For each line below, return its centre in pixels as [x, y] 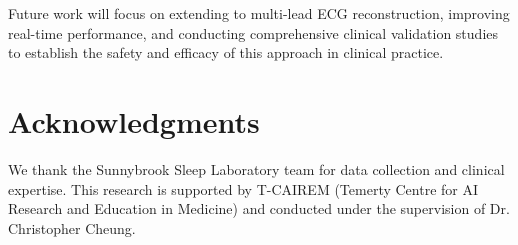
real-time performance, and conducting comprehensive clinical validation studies [253, 32]
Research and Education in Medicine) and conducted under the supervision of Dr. [259, 208]
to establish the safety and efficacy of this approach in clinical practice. [226, 52]
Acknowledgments [134, 120]
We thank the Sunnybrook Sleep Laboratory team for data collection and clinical [256, 168]
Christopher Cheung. [72, 227]
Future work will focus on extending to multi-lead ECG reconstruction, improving [259, 13]
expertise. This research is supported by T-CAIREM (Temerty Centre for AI [243, 188]
